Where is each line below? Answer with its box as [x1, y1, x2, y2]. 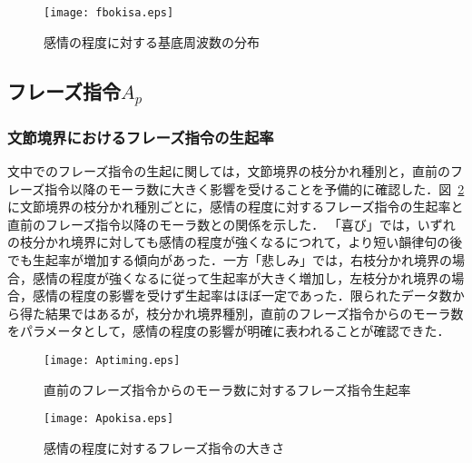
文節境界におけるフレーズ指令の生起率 [7, 125, 274, 148]
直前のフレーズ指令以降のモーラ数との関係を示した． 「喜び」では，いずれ [7, 214, 456, 233]
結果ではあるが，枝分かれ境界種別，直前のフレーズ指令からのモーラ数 [44, 303, 464, 322]
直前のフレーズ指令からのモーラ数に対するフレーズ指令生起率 [44, 379, 411, 399]
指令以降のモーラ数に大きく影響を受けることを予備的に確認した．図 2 [44, 179, 465, 198]
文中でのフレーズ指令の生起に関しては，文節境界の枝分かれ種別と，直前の [7, 162, 451, 181]
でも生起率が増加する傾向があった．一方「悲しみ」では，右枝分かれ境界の [7, 251, 452, 269]
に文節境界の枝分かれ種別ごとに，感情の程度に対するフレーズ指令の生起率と [7, 197, 464, 216]
